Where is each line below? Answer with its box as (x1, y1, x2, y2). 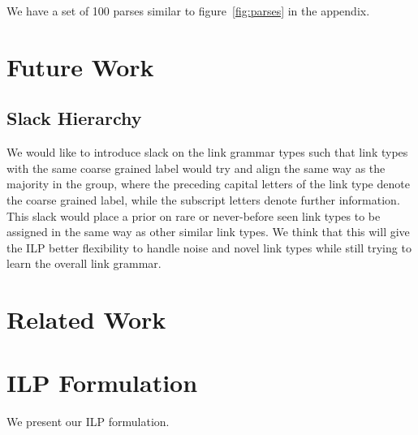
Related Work (6, 303, 166, 336)
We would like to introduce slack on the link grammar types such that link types (6, 144, 408, 161)
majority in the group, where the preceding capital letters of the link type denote (6, 175, 410, 192)
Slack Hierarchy (6, 106, 142, 131)
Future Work (6, 50, 154, 83)
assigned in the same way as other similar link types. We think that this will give (6, 223, 410, 240)
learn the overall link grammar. (6, 255, 162, 272)
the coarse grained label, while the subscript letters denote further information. (6, 191, 400, 208)
